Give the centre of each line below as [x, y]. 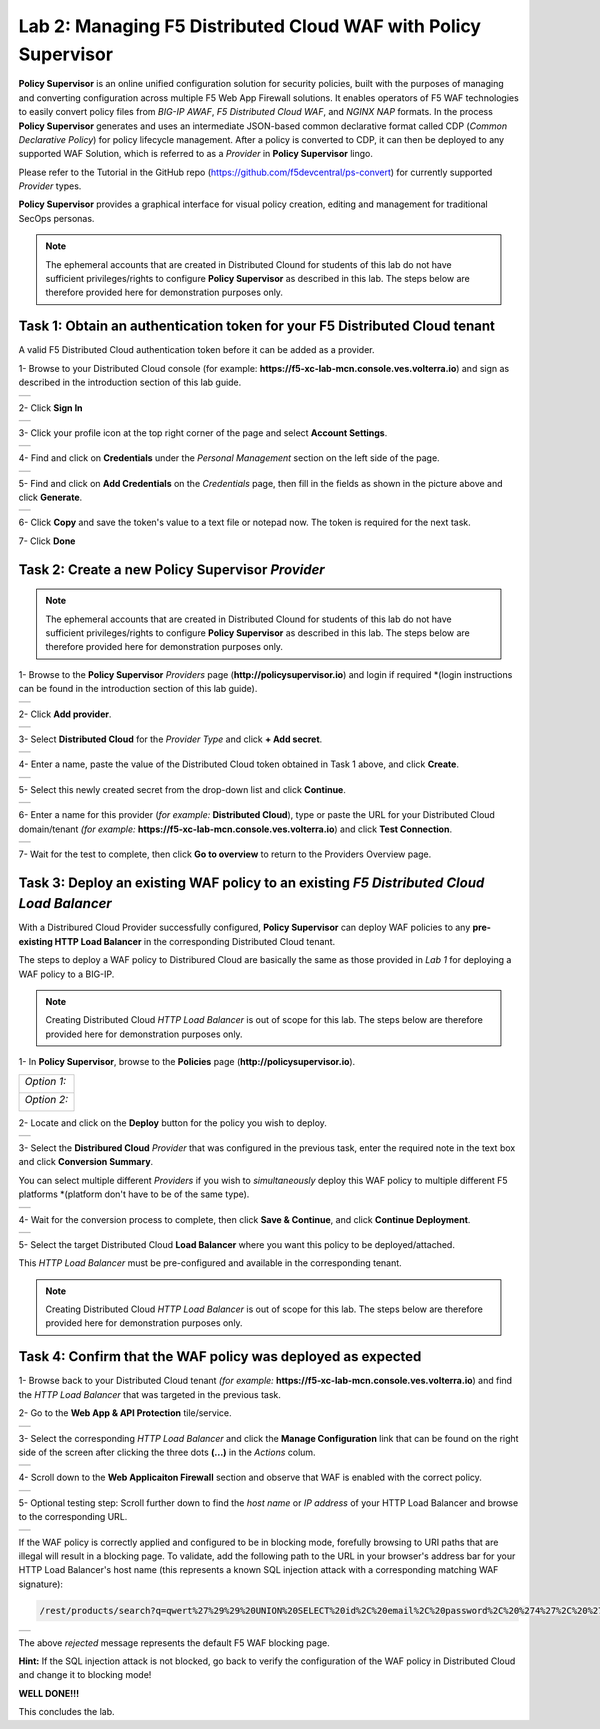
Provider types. [50, 186]
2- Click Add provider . [65, 714]
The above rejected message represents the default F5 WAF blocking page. [174, 1642]
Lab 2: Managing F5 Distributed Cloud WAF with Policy [250, 26]
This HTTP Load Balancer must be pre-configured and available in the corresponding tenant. [210, 1263]
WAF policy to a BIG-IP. [66, 974]
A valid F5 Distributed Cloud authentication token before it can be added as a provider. [196, 350]
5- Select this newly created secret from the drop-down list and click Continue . [182, 789]
